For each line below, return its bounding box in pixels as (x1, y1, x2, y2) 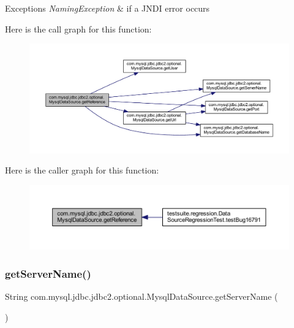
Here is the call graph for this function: (5, 22, 152, 35)
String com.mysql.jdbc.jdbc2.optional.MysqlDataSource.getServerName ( (5, 289, 278, 302)
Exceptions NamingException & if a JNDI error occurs (5, 2, 210, 14)
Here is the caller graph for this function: (5, 164, 159, 177)
